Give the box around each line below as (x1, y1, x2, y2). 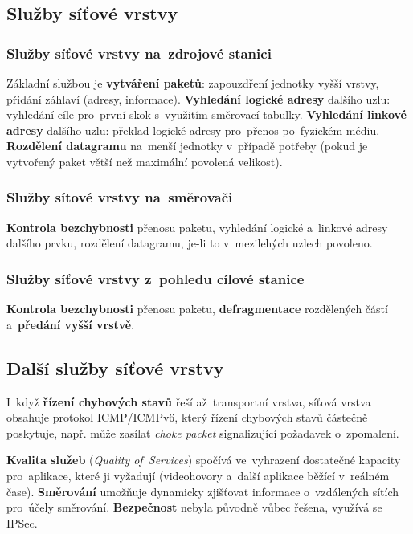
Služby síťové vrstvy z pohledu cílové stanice (6, 268, 305, 288)
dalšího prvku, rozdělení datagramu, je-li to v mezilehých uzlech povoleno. (6, 234, 373, 251)
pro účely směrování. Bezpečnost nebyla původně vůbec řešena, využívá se (6, 499, 382, 516)
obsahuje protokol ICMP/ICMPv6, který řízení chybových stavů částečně (6, 409, 368, 426)
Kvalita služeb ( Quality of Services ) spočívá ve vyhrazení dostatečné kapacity (6, 451, 401, 468)
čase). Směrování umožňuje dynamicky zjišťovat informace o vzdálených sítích (6, 483, 399, 499)
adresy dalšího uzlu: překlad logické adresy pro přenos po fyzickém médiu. (6, 121, 380, 138)
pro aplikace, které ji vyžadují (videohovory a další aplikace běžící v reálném (6, 467, 390, 483)
